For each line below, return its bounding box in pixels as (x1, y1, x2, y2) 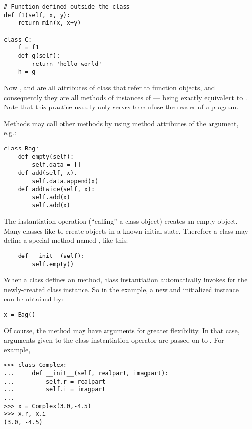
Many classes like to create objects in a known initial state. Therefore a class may (4, 225, 248, 236)
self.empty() (32, 260, 74, 268)
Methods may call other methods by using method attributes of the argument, (4, 118, 239, 128)
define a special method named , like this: (4, 235, 128, 245)
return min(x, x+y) (18, 20, 81, 27)
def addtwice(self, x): (18, 186, 95, 193)
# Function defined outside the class (4, 3, 130, 10)
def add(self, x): (18, 169, 78, 176)
